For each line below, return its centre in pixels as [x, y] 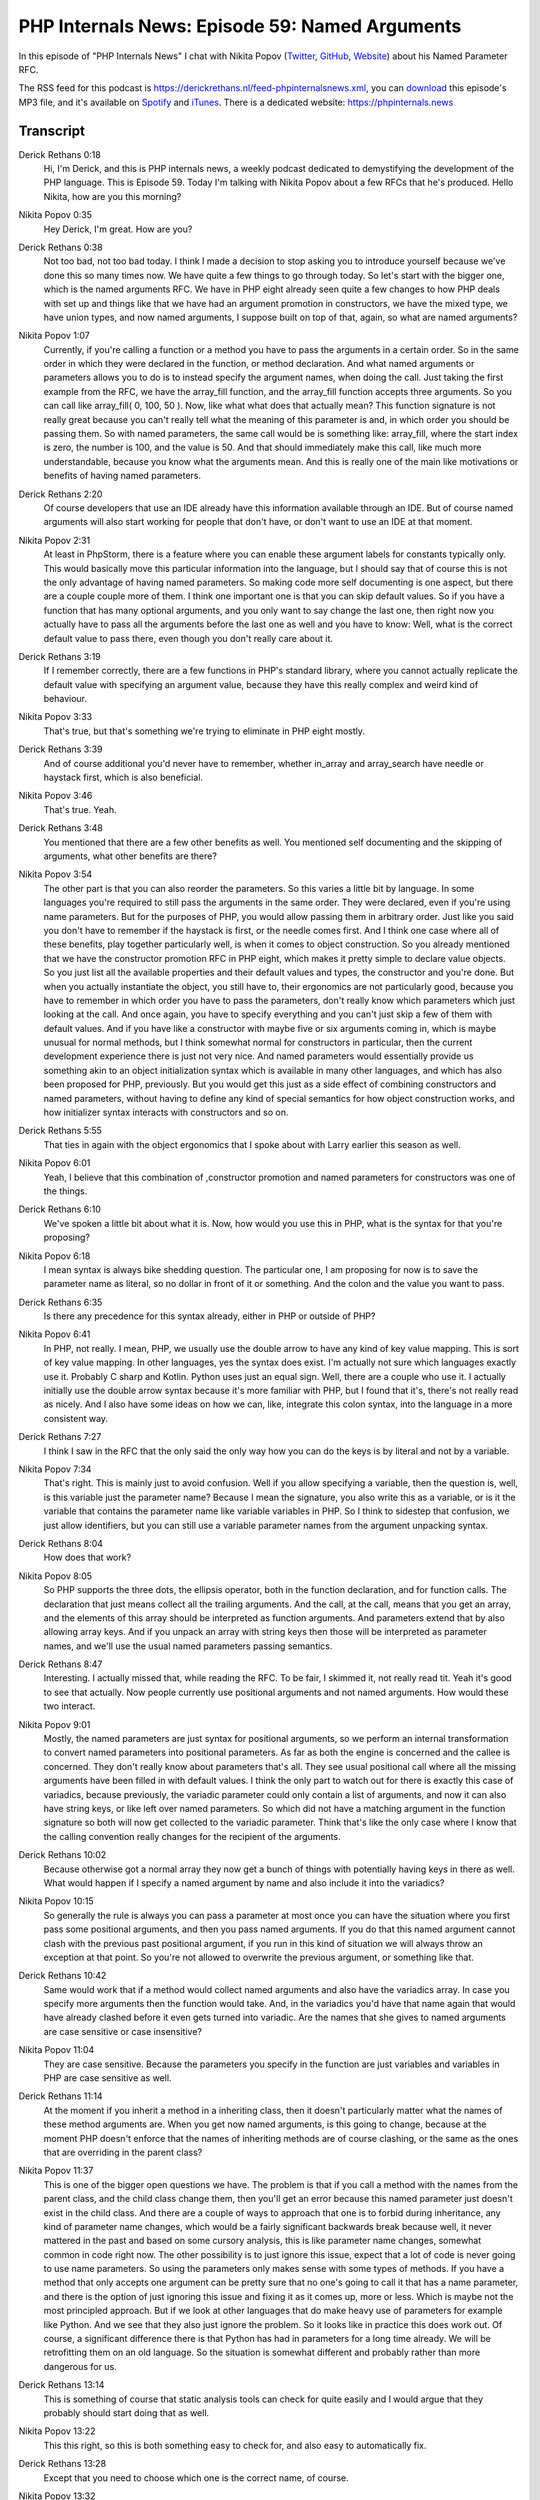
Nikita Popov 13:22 [57, 2431]
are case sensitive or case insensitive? [122, 2031]
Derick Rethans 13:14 [61, 2385]
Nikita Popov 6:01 [54, 1163]
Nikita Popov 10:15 [56, 1901]
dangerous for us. [80, 2366]
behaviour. [65, 699]
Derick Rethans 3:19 [60, 656]
